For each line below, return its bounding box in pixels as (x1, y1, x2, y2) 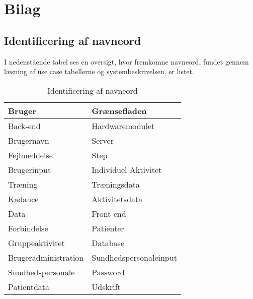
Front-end (92, 207, 126, 219)
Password (92, 266, 125, 278)
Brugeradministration (8, 251, 84, 263)
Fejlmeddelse (8, 149, 53, 161)
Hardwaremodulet (92, 119, 155, 132)
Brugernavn (8, 134, 49, 146)
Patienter (92, 222, 124, 234)
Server (92, 134, 114, 146)
